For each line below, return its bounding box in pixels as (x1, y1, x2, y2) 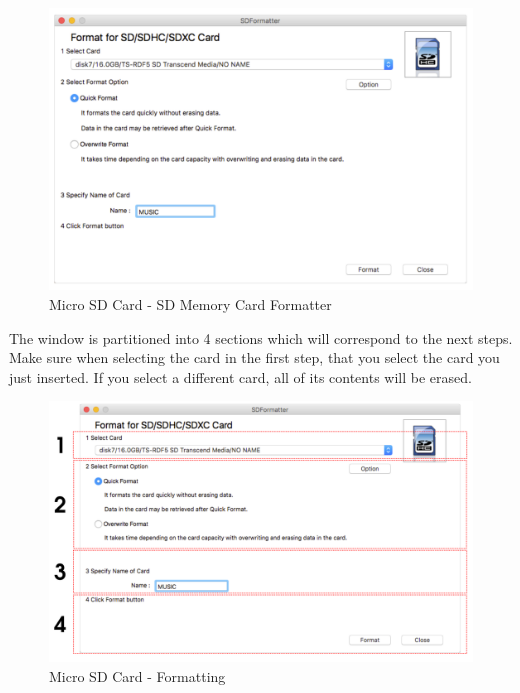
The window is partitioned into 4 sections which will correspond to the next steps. (9, 327, 513, 348)
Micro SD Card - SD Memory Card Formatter (49, 293, 332, 314)
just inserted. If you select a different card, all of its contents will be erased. (9, 366, 472, 387)
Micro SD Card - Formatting (49, 665, 226, 686)
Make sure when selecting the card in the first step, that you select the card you (9, 347, 500, 368)
